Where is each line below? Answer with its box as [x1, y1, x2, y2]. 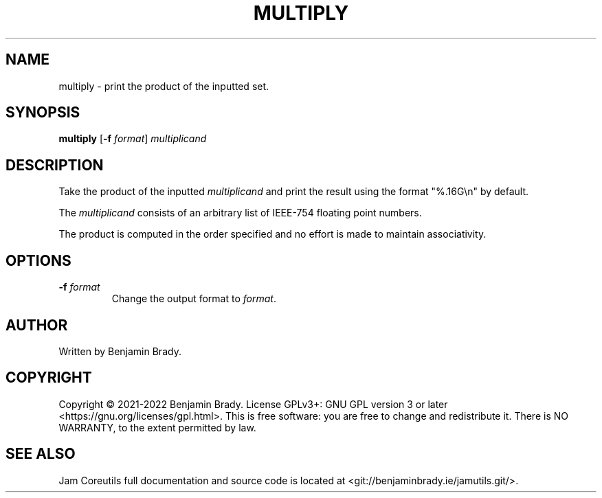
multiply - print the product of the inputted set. [58, 80, 269, 92]
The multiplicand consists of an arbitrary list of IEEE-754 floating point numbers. [58, 207, 422, 219]
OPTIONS [5, 251, 71, 269]
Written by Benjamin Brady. [58, 345, 181, 357]
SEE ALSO [5, 445, 76, 463]
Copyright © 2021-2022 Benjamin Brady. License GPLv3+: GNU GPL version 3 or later [58, 398, 448, 410]
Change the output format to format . [111, 293, 276, 305]
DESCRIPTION [5, 156, 104, 174]
